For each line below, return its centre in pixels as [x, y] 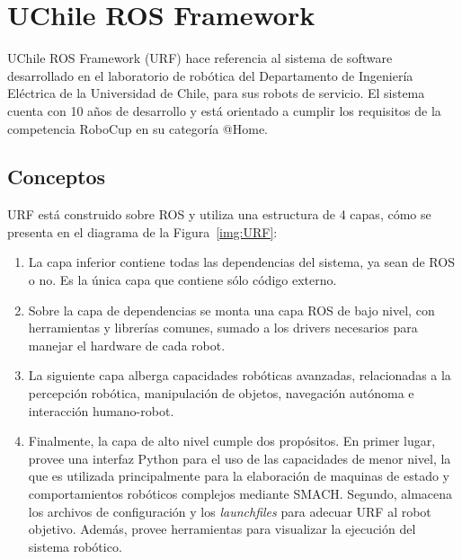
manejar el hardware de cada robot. [127, 345]
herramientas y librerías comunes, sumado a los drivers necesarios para [223, 328]
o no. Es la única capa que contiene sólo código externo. [182, 280]
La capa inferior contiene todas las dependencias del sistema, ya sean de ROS [241, 262]
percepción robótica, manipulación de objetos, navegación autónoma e [221, 393]
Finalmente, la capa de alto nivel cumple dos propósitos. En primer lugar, [232, 441]
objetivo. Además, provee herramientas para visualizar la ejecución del [222, 529]
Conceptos [57, 177]
